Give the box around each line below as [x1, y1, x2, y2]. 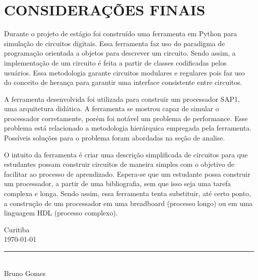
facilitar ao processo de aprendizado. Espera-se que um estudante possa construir [4, 168, 251, 179]
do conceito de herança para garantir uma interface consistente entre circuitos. [4, 77, 242, 87]
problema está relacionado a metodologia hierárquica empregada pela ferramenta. [4, 123, 252, 133]
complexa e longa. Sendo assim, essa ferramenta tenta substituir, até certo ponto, [4, 188, 251, 199]
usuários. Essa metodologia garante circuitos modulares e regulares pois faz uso [4, 67, 245, 77]
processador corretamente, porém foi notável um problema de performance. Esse [4, 113, 248, 123]
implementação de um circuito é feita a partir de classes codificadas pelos [4, 57, 227, 68]
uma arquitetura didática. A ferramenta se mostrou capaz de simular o [4, 103, 219, 114]
